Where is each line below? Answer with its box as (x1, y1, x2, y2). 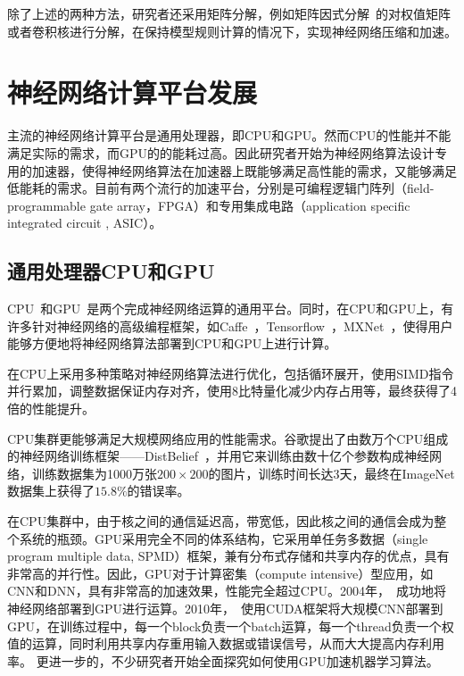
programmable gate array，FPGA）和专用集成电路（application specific (7, 196, 410, 214)
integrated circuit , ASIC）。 (7, 213, 162, 232)
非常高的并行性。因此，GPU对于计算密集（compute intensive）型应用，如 (7, 563, 434, 582)
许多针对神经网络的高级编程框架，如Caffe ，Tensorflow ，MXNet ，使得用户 (7, 316, 453, 335)
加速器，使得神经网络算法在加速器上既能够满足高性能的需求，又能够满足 (31, 161, 457, 179)
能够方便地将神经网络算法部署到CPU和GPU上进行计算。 (7, 334, 337, 353)
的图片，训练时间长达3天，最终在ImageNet (208, 463, 455, 482)
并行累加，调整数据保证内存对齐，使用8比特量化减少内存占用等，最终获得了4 (7, 381, 457, 400)
